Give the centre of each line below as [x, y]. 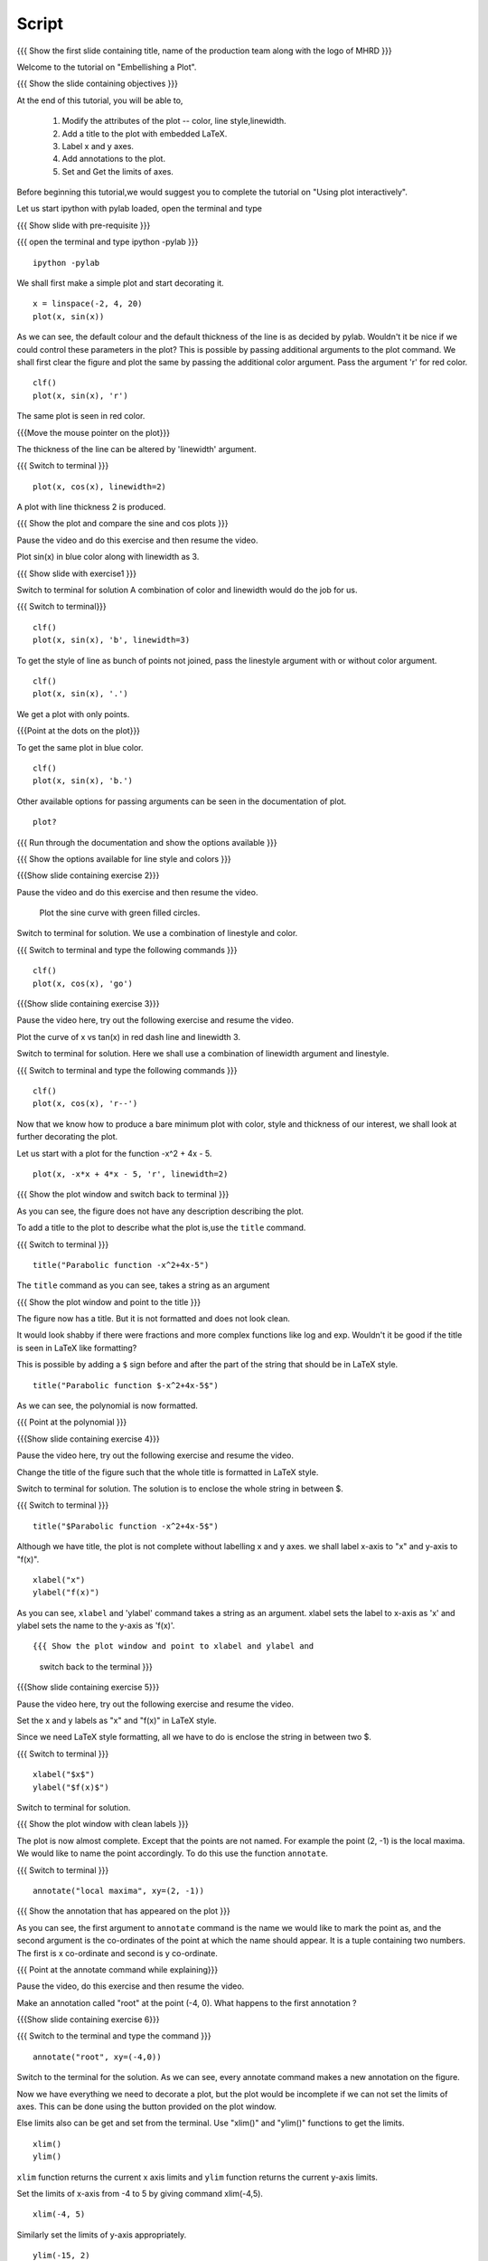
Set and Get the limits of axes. [117, 171]
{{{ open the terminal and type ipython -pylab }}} [108, 242]
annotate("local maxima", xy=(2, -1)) [119, 1891]
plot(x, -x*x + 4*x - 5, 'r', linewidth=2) [131, 1174]
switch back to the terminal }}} [96, 1666]
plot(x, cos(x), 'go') [83, 983]
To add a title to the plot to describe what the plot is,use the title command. [161, 1228]
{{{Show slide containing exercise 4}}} [88, 1439]
